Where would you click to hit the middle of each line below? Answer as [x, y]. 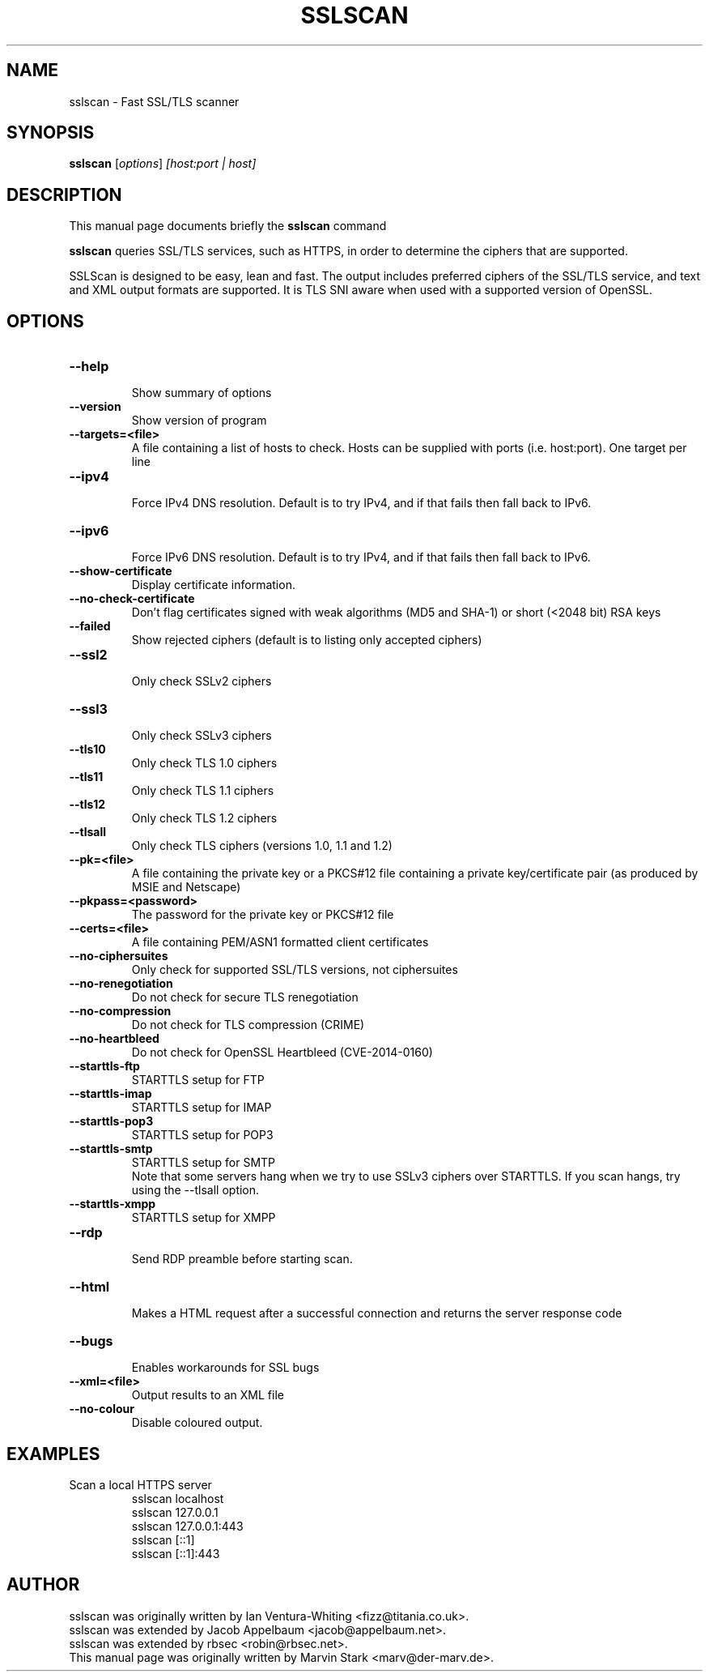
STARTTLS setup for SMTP [204, 1163]
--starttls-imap [110, 1094]
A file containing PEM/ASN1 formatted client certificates [280, 942]
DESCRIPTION [64, 194]
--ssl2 [88, 655]
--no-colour [102, 1409]
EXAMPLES [53, 1454]
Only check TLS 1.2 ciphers [204, 818]
